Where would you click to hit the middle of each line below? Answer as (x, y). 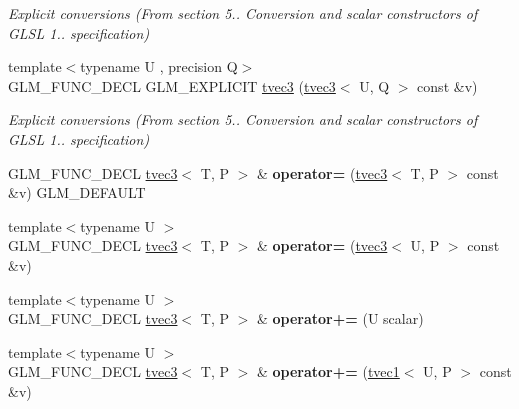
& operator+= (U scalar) (340, 318)
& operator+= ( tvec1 (328, 371)
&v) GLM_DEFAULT (77, 192)
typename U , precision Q (159, 66)
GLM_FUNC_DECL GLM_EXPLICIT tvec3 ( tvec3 (172, 85)
